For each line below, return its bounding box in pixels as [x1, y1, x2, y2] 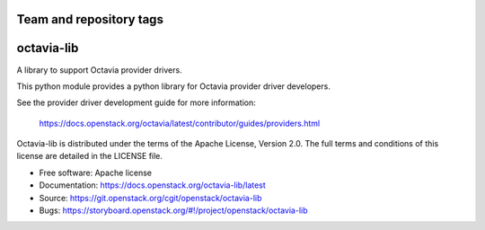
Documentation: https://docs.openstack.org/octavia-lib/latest [39, 180, 267, 190]
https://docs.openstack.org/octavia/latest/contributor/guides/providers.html [39, 118, 321, 128]
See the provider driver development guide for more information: [16, 97, 256, 108]
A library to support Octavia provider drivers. [16, 64, 183, 75]
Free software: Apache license [39, 167, 153, 178]
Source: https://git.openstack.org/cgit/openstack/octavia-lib [39, 192, 262, 203]
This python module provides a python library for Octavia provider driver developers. [16, 81, 331, 92]
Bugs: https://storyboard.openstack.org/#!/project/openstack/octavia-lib [39, 205, 309, 216]
